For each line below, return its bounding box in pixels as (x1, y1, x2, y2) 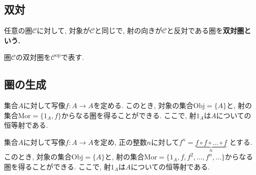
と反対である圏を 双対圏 (167, 25, 244, 36)
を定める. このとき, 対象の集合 (93, 100, 194, 111)
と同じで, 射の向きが (94, 25, 163, 36)
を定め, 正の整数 (93, 136, 147, 147)
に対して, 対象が (37, 25, 90, 36)
